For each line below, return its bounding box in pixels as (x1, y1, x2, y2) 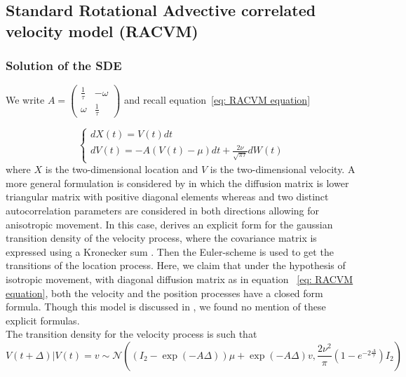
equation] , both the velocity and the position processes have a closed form (6, 285, 323, 300)
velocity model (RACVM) (6, 20, 198, 41)
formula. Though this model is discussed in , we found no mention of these (6, 299, 326, 314)
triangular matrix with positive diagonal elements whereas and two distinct (6, 189, 329, 204)
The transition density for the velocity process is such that (6, 327, 257, 341)
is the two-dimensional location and (45, 162, 198, 177)
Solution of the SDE (6, 57, 122, 74)
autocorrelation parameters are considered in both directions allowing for (6, 203, 320, 218)
